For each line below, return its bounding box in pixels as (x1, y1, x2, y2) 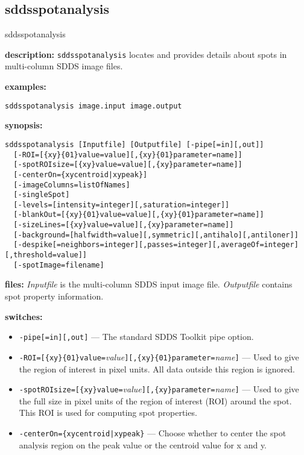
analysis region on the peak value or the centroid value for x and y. (19, 438, 267, 451)
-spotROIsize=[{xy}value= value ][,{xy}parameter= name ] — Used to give (19, 383, 299, 395)
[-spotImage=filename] (13, 260, 104, 269)
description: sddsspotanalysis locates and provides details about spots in (5, 48, 287, 60)
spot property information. (5, 290, 104, 303)
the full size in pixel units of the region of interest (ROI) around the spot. (19, 394, 292, 407)
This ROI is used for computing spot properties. (19, 406, 197, 419)
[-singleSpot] (13, 190, 70, 199)
